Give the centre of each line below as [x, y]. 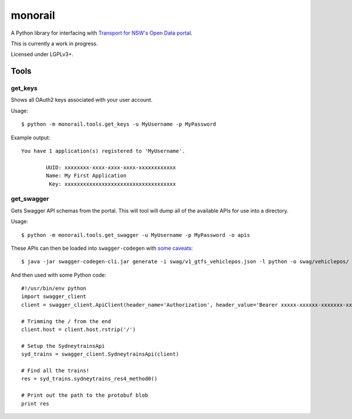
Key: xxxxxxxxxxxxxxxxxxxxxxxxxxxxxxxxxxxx [112, 184]
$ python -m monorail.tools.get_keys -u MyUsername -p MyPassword [119, 124]
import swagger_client [54, 296]
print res [35, 403]
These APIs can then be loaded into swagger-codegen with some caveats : [102, 248]
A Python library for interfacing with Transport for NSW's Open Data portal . [102, 33]
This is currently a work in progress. [54, 43]
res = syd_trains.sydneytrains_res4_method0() [89, 379]
